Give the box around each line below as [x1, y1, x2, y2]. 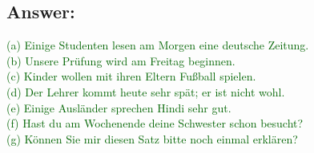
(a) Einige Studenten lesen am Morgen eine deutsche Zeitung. [6, 37, 309, 53]
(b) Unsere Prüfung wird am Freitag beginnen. [6, 52, 235, 69]
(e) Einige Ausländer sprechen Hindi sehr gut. [6, 99, 231, 116]
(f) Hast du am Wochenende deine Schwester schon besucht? [6, 115, 304, 131]
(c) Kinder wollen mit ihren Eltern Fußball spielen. [6, 68, 256, 84]
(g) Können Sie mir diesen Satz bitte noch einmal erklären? [6, 130, 298, 147]
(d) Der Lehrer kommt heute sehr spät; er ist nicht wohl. [6, 83, 285, 100]
